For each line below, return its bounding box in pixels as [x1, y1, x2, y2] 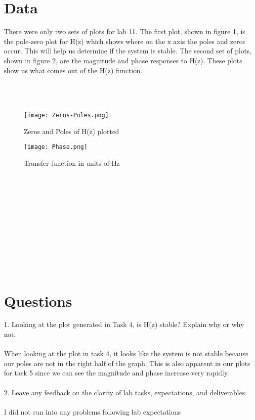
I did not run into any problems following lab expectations [4, 406, 181, 417]
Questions [4, 290, 72, 311]
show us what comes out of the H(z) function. [4, 65, 143, 75]
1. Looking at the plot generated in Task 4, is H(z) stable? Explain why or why [4, 319, 244, 329]
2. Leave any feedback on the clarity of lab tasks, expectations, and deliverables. [4, 387, 247, 397]
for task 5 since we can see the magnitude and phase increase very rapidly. [4, 368, 229, 378]
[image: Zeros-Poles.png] [24, 111, 109, 119]
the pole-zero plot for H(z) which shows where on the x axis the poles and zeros [4, 36, 246, 46]
